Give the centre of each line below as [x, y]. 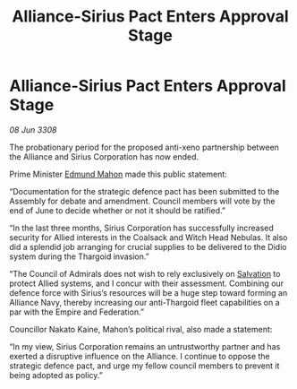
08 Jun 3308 [33, 130]
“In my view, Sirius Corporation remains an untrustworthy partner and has [145, 346]
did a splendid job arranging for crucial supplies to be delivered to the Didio [148, 246]
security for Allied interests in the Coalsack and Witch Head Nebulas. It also [148, 237]
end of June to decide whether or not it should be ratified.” [118, 210]
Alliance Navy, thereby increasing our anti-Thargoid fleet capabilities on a [144, 302]
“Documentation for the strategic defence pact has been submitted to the [144, 191]
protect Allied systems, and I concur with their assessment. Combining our [147, 283]
